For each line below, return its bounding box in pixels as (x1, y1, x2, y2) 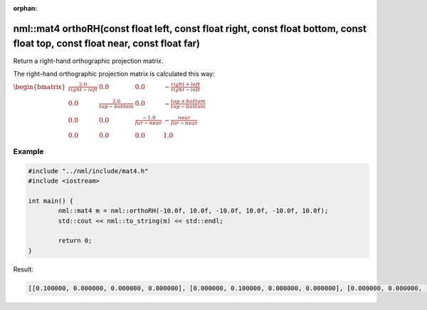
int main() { (28, 197, 74, 205)
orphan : (13, 4, 38, 12)
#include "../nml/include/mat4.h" (28, 167, 149, 175)
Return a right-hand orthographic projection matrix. (13, 56, 164, 65)
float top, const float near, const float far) (13, 38, 201, 50)
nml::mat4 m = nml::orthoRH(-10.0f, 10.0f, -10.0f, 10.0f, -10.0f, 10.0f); (58, 207, 329, 215)
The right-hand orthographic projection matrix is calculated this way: (13, 69, 215, 78)
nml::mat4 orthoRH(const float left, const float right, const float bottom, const (13, 22, 367, 35)
